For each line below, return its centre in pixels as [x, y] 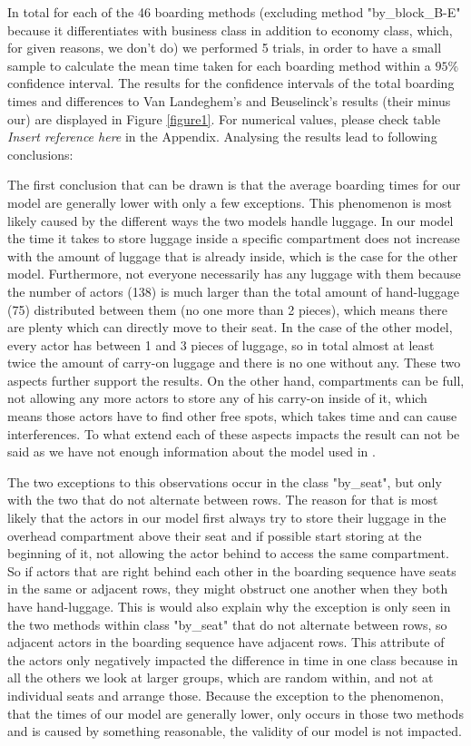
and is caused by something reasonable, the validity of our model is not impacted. [235, 731]
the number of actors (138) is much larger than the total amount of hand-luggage [234, 291]
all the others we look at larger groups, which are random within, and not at [221, 677]
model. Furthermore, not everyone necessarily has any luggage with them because [234, 274]
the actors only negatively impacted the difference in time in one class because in [233, 659]
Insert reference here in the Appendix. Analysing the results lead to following [222, 137]
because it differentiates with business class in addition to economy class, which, [230, 29]
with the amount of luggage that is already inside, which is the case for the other [233, 255]
